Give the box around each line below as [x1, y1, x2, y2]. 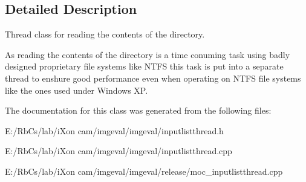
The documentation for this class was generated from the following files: [5, 104, 272, 117]
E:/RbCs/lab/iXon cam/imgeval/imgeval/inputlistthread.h [5, 124, 224, 137]
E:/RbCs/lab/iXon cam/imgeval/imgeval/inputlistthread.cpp [5, 145, 232, 157]
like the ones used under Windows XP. [5, 83, 148, 96]
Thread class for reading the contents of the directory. [5, 28, 205, 41]
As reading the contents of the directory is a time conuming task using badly [5, 48, 290, 60]
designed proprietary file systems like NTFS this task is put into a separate [5, 60, 284, 73]
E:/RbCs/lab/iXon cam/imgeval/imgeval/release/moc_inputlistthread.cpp [5, 164, 283, 177]
